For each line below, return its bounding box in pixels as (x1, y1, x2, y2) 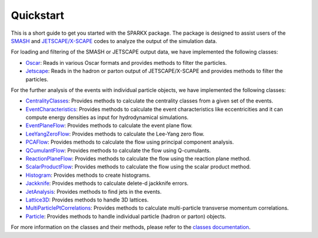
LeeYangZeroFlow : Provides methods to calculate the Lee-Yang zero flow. (25, 130, 205, 137)
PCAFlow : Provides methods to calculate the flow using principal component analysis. (25, 138, 234, 146)
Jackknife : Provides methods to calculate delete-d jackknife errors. (25, 180, 188, 187)
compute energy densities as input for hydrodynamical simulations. (25, 114, 188, 121)
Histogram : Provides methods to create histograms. (25, 171, 151, 178)
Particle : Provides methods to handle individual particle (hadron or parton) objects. (25, 213, 227, 220)
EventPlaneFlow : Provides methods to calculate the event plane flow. (25, 122, 193, 129)
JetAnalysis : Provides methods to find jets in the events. (25, 188, 162, 195)
